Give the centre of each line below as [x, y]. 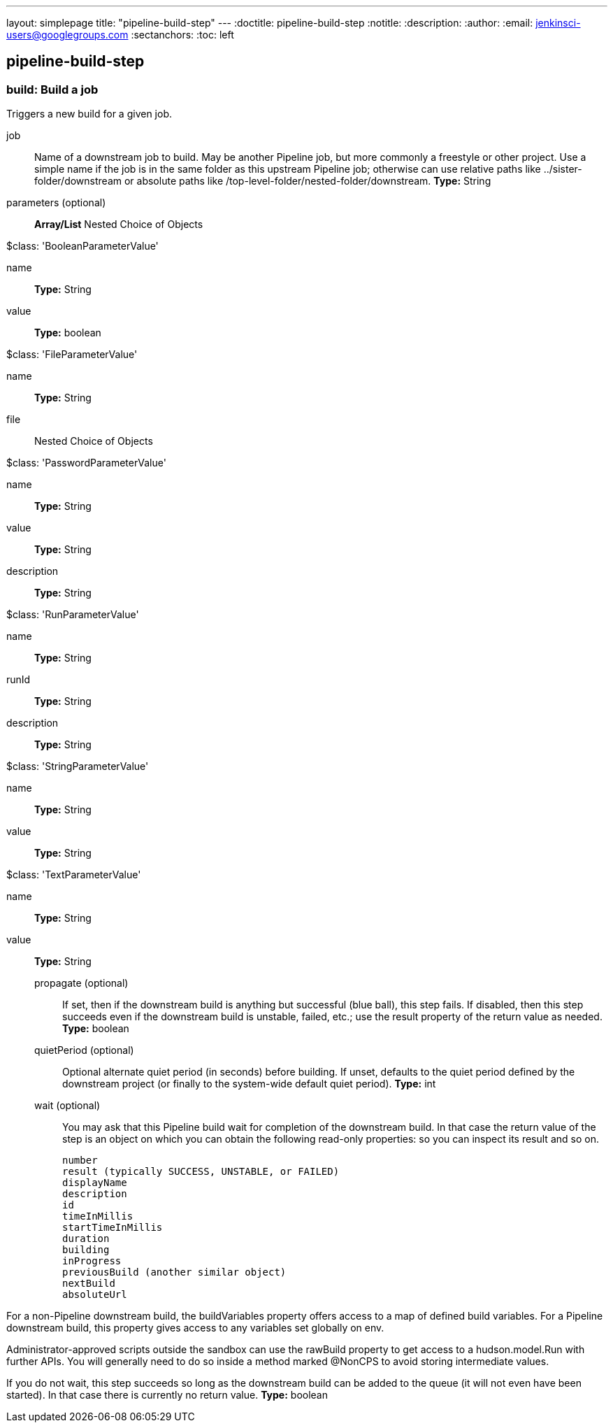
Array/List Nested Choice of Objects [119, 224]
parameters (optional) [56, 203]
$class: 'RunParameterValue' [73, 615]
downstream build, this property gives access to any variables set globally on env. [195, 1328]
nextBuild [89, 1284]
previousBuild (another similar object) [174, 1272]
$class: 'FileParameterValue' [72, 355]
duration [86, 1239]
